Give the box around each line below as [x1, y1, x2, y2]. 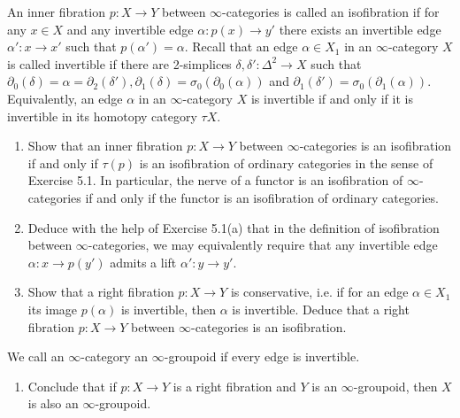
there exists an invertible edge [279, 19, 441, 38]
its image [27, 299, 78, 318]
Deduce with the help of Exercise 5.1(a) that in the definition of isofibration [27, 218, 440, 236]
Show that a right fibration [27, 283, 174, 301]
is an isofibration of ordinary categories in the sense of [139, 153, 433, 172]
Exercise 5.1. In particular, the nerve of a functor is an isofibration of [27, 171, 403, 190]
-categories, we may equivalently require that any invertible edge [88, 236, 438, 254]
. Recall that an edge [184, 37, 298, 56]
